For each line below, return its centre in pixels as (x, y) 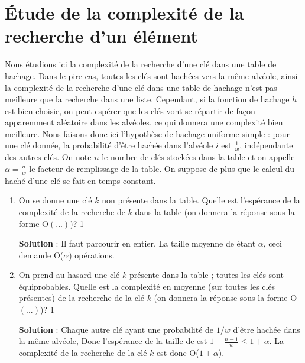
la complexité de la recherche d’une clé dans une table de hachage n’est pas (141, 87)
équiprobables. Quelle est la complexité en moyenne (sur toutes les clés (147, 286)
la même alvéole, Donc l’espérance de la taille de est (113, 341)
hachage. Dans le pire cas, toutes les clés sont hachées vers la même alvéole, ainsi (151, 75)
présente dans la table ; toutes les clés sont (206, 275)
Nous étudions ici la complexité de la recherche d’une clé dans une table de (141, 64)
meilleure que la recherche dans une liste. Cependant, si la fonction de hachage (147, 99)
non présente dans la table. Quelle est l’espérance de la (201, 200)
